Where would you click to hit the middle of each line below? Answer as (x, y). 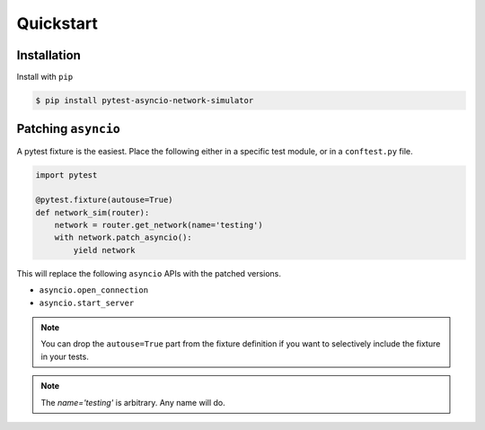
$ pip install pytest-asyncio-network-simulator (145, 101)
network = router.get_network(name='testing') (159, 225)
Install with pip (45, 77)
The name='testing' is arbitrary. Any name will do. (133, 402)
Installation (48, 55)
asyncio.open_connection (93, 290)
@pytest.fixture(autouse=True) (105, 200)
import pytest (66, 175)
